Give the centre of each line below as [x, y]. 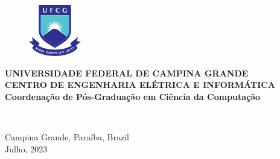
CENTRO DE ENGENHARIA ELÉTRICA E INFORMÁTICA [140, 85]
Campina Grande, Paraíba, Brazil [67, 136]
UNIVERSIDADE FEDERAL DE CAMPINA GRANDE [127, 73]
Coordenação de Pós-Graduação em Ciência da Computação [133, 96]
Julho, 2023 [26, 148]
